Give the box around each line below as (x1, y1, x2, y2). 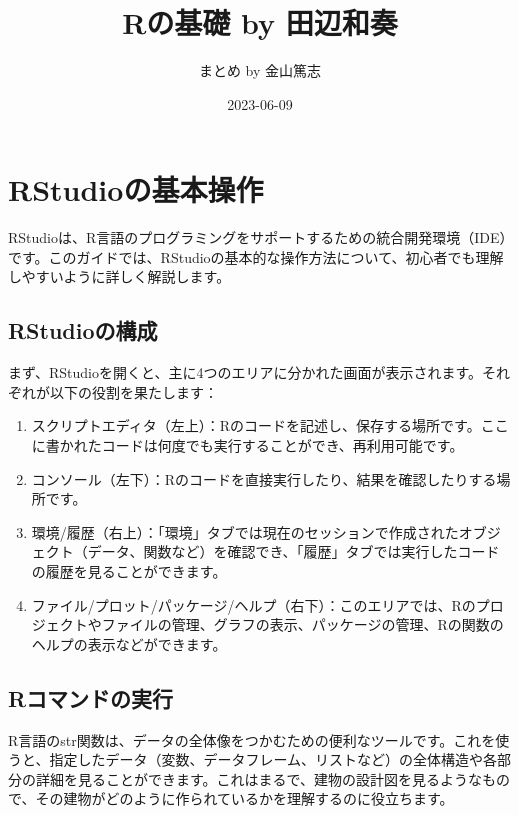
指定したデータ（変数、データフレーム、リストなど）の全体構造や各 (49, 749, 498, 770)
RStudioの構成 (8, 315, 158, 346)
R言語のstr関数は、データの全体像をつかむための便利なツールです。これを (8, 729, 496, 750)
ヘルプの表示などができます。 (31, 633, 227, 654)
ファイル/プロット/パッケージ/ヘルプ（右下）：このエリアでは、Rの (31, 594, 476, 615)
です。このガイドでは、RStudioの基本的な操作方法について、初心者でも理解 (8, 246, 504, 267)
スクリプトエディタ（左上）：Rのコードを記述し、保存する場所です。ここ (31, 415, 509, 436)
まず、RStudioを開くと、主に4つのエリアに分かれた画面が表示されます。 (8, 362, 483, 383)
